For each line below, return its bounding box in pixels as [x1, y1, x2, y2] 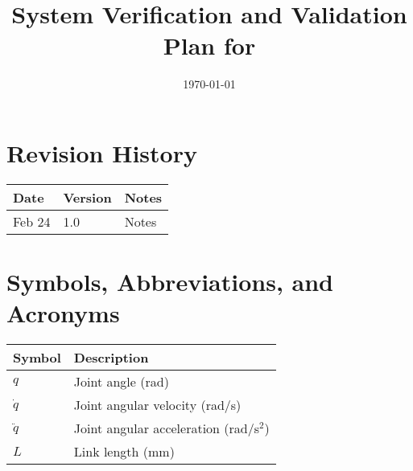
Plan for [163, 29, 256, 62]
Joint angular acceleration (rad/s [73, 419, 260, 438]
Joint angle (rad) [73, 372, 169, 391]
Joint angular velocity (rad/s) [73, 395, 242, 415]
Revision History [6, 136, 197, 169]
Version [63, 187, 112, 207]
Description [73, 348, 149, 367]
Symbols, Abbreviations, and [6, 265, 333, 298]
